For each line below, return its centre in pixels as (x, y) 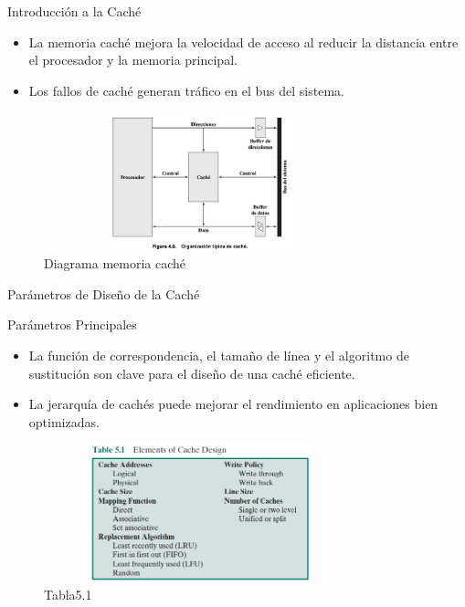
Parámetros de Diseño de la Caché (104, 293)
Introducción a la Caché (74, 11)
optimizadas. (64, 421)
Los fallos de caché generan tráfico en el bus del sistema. (186, 90)
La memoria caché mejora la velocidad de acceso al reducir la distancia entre (243, 42)
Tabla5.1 (68, 595)
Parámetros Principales (72, 324)
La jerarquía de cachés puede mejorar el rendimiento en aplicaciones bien (233, 404)
